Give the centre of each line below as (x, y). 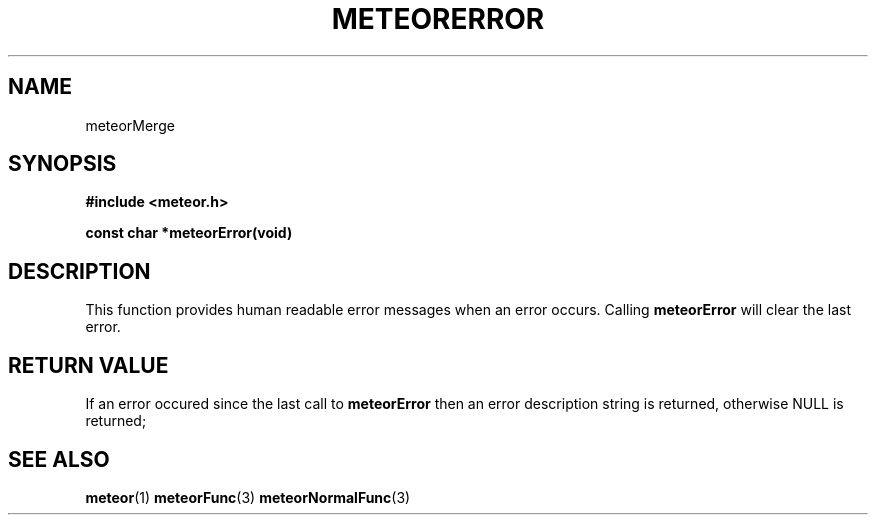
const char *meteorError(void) (189, 233)
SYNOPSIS (62, 164)
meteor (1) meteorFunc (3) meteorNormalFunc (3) (248, 497)
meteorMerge (130, 125)
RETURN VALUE (88, 365)
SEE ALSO (59, 459)
